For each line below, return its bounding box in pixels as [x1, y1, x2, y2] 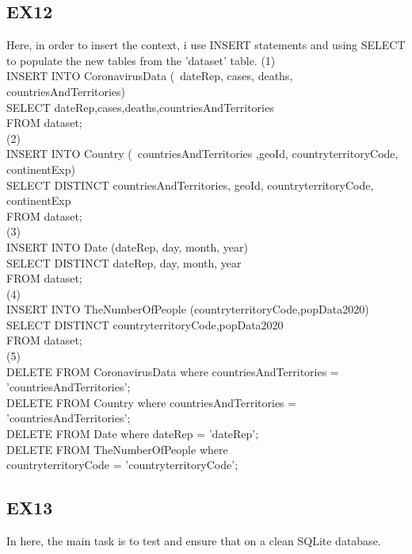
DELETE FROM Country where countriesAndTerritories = [6, 394, 297, 410]
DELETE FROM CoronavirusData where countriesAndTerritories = [6, 363, 339, 379]
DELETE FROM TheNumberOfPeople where [6, 441, 228, 457]
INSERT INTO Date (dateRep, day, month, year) [6, 238, 248, 255]
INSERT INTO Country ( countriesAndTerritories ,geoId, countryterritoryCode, [6, 145, 399, 162]
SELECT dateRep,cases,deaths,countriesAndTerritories [6, 98, 274, 115]
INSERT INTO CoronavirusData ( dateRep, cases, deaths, [6, 67, 293, 84]
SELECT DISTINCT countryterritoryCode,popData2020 [6, 316, 284, 333]
